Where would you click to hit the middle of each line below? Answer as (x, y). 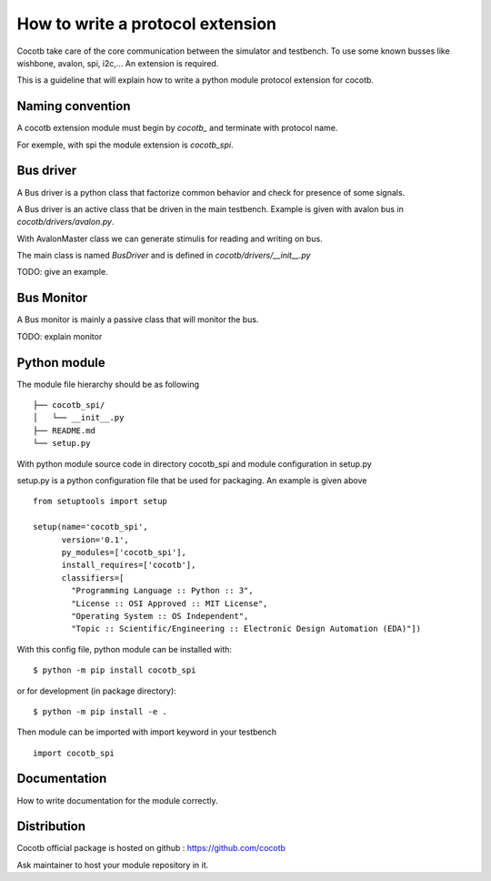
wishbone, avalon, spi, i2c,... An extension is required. (118, 63)
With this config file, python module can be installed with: (124, 649)
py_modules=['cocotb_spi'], (124, 552)
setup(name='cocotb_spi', (91, 527)
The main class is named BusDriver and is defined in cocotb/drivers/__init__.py (164, 256)
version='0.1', (95, 540)
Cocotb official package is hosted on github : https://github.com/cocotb (151, 848)
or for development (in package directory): (96, 691)
